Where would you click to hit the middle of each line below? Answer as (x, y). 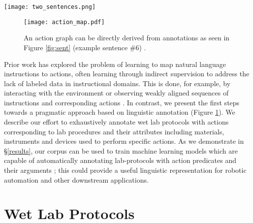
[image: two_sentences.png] (50, 7)
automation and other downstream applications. (76, 179)
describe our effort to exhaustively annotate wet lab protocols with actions (116, 122)
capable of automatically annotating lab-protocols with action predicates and (120, 160)
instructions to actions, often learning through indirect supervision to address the (127, 74)
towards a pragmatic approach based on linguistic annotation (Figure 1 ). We (120, 112)
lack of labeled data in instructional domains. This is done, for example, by (117, 83)
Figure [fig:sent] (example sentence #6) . (85, 47)
